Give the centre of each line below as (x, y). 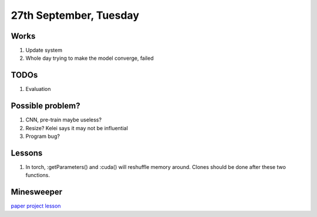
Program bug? (43, 136)
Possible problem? (45, 106)
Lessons (27, 153)
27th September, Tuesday (75, 15)
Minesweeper (37, 192)
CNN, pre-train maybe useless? (64, 120)
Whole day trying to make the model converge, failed (90, 58)
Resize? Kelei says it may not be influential (77, 128)
